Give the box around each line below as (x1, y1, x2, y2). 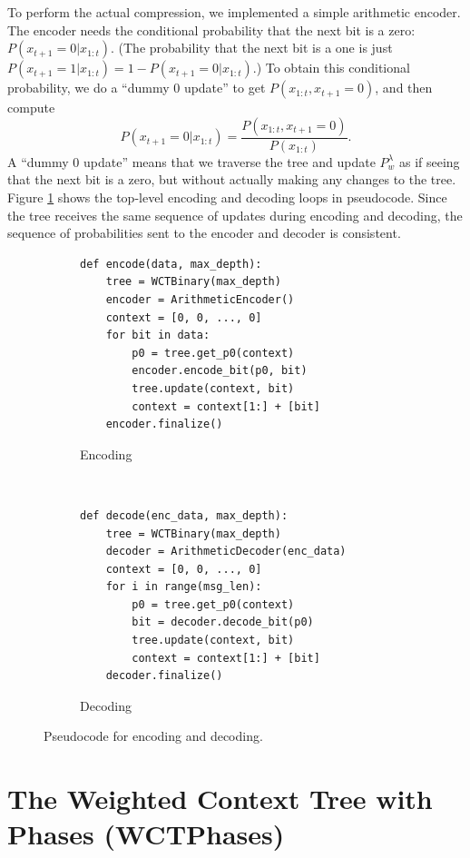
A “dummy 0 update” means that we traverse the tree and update (7, 152, 376, 171)
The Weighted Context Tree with (7, 780, 433, 817)
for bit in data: (105, 329, 211, 342)
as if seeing (398, 152, 460, 171)
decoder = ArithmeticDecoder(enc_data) (105, 545, 347, 558)
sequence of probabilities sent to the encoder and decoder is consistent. (7, 223, 401, 242)
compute (7, 98, 55, 117)
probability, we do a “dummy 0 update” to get (7, 78, 266, 97)
